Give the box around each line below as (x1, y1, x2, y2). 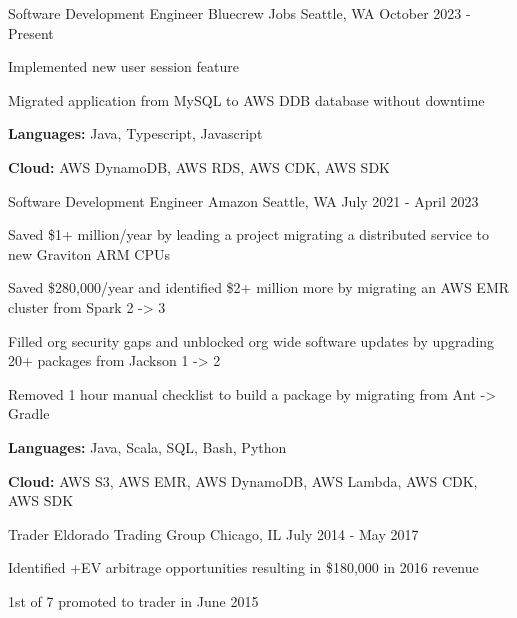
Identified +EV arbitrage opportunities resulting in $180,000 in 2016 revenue (8, 557, 479, 578)
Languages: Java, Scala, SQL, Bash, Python (8, 436, 287, 457)
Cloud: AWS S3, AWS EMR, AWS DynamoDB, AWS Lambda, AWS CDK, (8, 470, 478, 491)
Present (8, 22, 54, 43)
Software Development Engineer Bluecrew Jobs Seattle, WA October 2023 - (8, 3, 471, 23)
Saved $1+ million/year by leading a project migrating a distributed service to (8, 224, 490, 245)
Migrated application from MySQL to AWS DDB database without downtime (8, 89, 485, 110)
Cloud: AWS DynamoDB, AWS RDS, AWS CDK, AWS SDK (8, 156, 390, 177)
